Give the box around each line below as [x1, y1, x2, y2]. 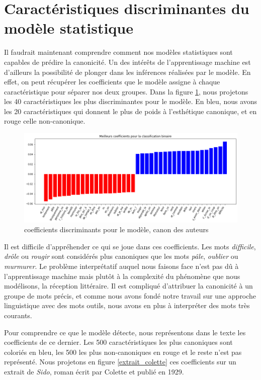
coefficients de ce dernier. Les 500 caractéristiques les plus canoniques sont [4, 337, 233, 347]
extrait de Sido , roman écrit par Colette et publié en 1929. [4, 366, 184, 376]
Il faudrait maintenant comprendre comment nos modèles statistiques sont [4, 47, 233, 57]
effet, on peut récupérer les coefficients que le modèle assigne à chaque [4, 76, 220, 87]
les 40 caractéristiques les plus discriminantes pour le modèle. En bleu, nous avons [4, 96, 257, 107]
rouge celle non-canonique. [4, 116, 85, 126]
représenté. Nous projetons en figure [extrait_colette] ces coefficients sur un [4, 356, 236, 367]
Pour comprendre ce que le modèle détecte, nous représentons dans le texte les [4, 327, 246, 337]
